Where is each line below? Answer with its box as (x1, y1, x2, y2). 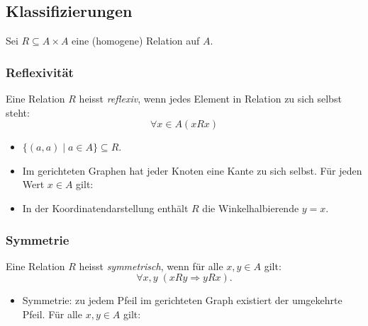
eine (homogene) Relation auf (72, 33, 200, 48)
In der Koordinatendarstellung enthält (22, 200, 189, 215)
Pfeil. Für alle (22, 306, 82, 321)
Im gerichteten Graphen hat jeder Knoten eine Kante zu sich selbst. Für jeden (22, 163, 362, 177)
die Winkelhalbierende (202, 200, 299, 215)
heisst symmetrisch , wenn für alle (79, 258, 223, 273)
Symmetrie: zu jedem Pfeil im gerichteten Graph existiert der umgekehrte (22, 293, 342, 308)
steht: (6, 105, 30, 120)
